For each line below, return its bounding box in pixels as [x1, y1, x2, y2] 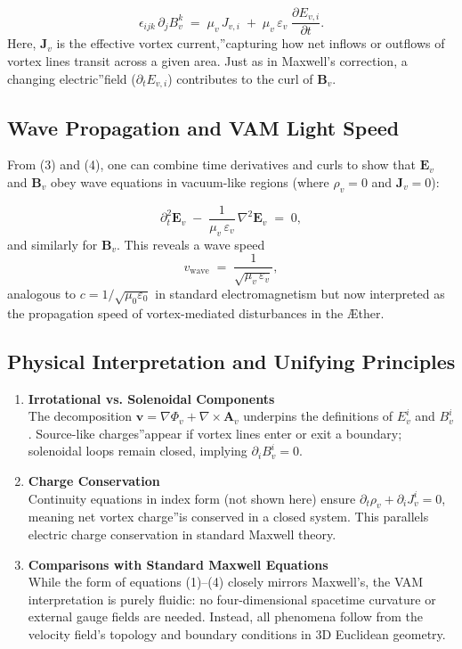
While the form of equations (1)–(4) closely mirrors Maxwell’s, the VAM [28, 572, 424, 591]
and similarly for [7, 234, 98, 253]
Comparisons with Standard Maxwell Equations [28, 555, 328, 573]
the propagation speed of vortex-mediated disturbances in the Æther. [7, 303, 385, 322]
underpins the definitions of [243, 407, 393, 425]
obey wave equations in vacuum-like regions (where [50, 172, 329, 191]
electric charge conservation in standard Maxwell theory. [28, 524, 336, 543]
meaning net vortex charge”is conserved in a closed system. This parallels [28, 507, 429, 526]
